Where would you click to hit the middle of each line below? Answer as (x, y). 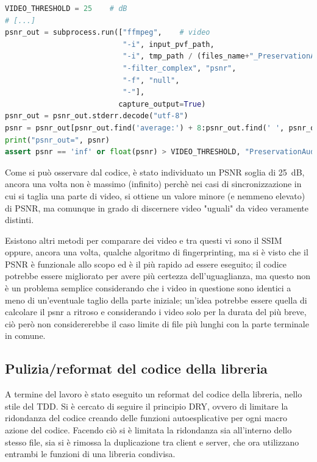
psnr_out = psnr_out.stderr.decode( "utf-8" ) (97, 116)
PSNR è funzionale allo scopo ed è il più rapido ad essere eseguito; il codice (146, 264)
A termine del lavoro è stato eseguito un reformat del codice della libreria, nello (154, 394)
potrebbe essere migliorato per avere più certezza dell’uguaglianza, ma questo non (158, 276)
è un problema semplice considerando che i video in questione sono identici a (148, 288)
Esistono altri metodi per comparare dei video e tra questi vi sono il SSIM (144, 240)
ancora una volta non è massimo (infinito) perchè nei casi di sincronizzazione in (153, 184)
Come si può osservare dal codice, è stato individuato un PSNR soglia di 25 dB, (155, 172)
